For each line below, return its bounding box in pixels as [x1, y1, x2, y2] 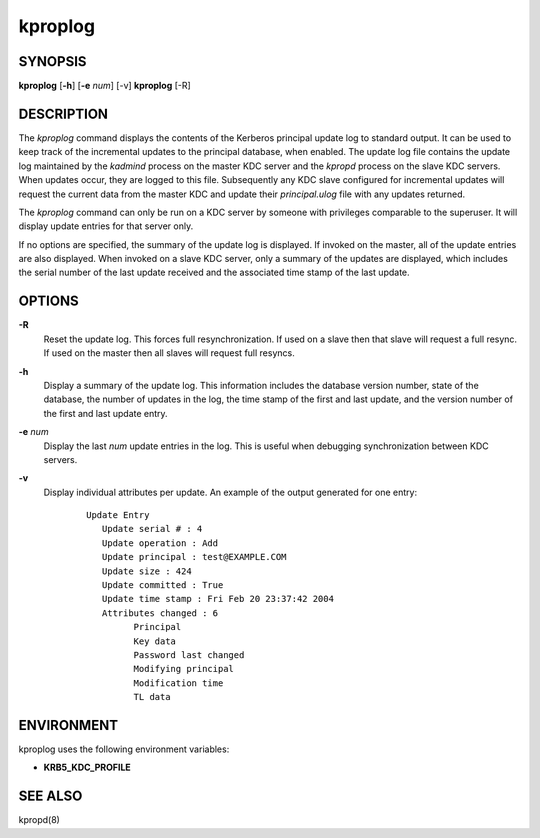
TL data [133, 691, 171, 703]
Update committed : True [101, 580, 224, 591]
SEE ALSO [18, 788, 83, 805]
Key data [133, 635, 177, 647]
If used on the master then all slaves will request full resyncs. [43, 347, 295, 359]
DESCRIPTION [18, 105, 109, 122]
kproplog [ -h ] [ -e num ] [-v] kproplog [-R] [18, 80, 192, 92]
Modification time [133, 677, 224, 689]
